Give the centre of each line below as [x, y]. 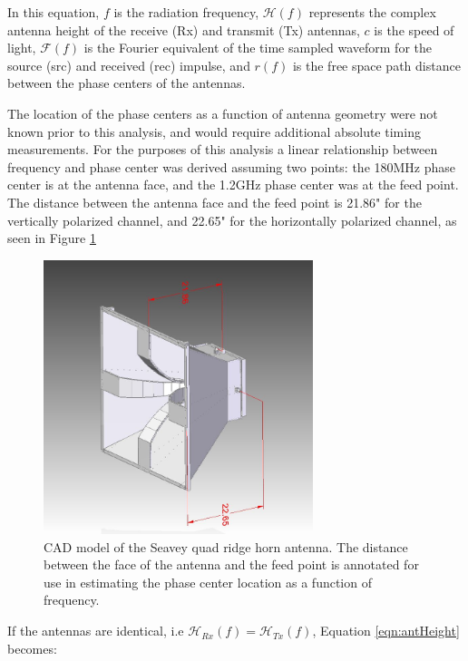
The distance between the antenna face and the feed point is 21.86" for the [214, 202]
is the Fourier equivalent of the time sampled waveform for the [258, 48]
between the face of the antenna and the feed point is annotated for [231, 564]
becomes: [32, 648]
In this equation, [54, 12]
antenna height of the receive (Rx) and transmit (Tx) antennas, [184, 29]
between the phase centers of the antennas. [127, 83]
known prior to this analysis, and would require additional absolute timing [214, 131]
